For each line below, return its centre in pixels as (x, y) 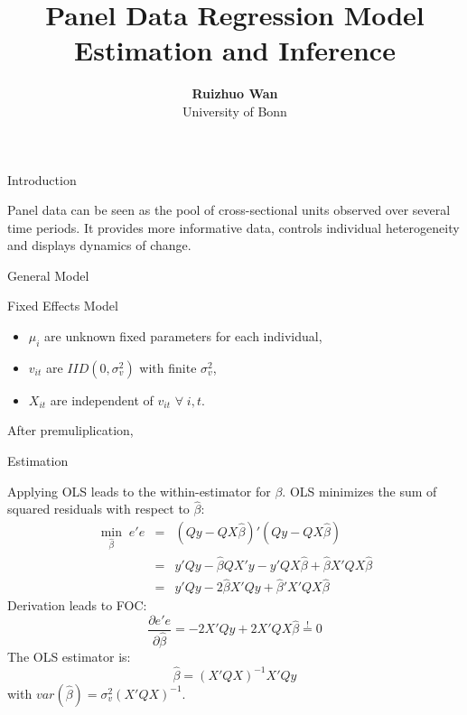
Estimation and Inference (235, 50)
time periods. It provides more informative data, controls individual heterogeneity (233, 227)
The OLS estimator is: (69, 657)
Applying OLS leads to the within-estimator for (139, 491)
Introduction (42, 179)
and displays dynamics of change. (99, 245)
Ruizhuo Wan (235, 93)
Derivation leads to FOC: (77, 605)
